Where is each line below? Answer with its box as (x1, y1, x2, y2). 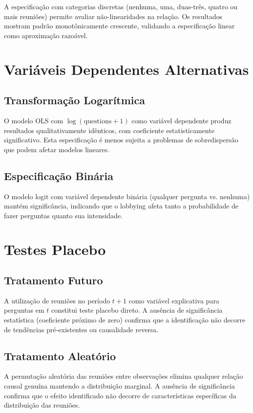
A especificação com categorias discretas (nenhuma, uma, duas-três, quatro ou (4, 1, 238, 11)
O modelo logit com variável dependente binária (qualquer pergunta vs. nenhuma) (4, 191, 250, 201)
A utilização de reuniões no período (4, 295, 110, 305)
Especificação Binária (4, 168, 113, 183)
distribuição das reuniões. (4, 400, 80, 410)
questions (84, 117, 112, 125)
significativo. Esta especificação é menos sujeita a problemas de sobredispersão (4, 135, 238, 145)
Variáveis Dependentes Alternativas (4, 59, 249, 79)
